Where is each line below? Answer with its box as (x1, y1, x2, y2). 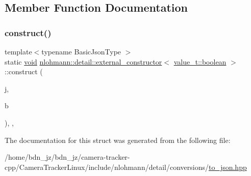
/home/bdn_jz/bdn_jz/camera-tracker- (5, 152, 130, 162)
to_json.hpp (208, 161, 247, 172)
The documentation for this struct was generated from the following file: (5, 134, 231, 145)
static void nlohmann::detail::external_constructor (5, 56, 162, 67)
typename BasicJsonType (41, 46, 121, 56)
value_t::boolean (173, 56, 227, 67)
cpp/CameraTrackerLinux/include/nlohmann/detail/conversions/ (5, 161, 209, 172)
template (5, 46, 32, 56)
